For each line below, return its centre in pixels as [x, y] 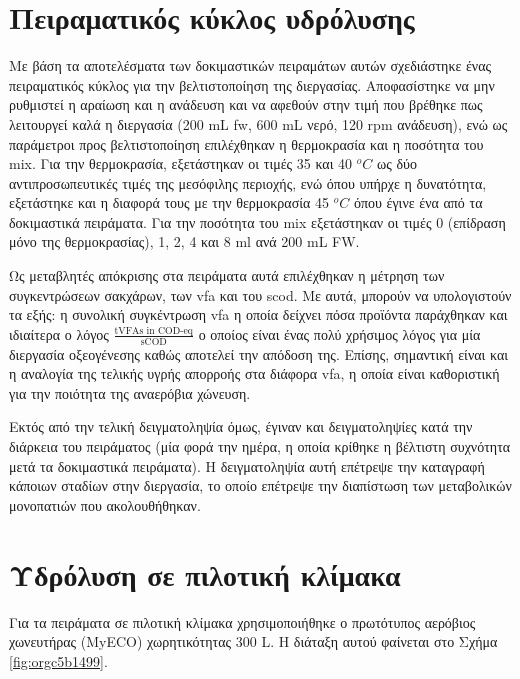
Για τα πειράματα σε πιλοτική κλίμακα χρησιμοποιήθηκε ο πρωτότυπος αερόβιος [242, 621]
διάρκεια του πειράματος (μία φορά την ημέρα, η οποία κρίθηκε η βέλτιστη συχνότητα [260, 446]
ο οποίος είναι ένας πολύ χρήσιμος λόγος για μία [339, 333]
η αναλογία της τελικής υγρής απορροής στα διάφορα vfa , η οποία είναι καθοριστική [254, 373]
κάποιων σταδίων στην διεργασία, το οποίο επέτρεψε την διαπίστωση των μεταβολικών [260, 485]
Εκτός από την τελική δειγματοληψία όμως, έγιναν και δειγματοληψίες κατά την [241, 426]
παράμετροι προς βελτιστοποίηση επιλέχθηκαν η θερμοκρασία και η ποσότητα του [246, 143]
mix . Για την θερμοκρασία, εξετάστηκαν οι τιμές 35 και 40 [181, 163]
